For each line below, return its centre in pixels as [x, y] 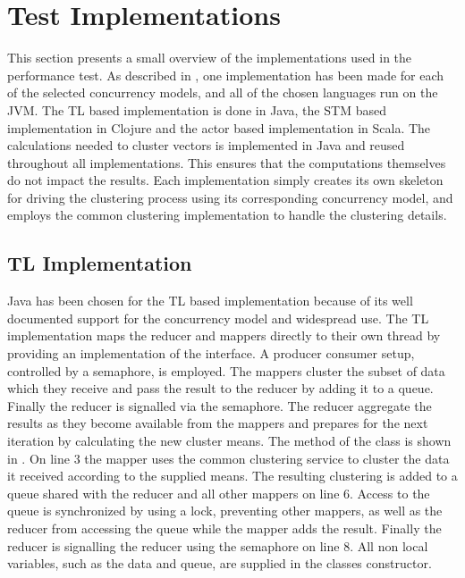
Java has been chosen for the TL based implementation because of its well [210, 301]
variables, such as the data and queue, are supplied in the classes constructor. [220, 563]
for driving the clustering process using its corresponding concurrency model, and [230, 197]
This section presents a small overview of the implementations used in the [210, 58]
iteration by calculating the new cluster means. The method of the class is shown [229, 441]
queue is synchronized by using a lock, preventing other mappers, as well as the [225, 511]
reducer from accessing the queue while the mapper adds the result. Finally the [224, 528]
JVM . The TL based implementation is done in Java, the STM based [197, 109]
